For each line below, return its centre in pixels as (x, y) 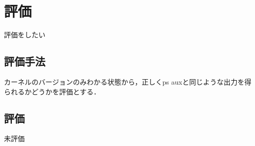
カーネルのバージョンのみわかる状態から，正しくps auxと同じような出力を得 (128, 81)
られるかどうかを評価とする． (52, 91)
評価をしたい (25, 35)
